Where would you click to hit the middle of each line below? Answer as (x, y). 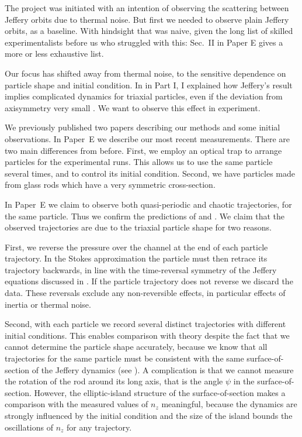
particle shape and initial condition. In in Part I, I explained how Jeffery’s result (149, 85)
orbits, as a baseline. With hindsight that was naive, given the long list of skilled (149, 31)
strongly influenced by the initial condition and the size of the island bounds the (149, 415)
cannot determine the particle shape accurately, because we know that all (136, 347)
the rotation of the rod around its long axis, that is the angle (114, 381)
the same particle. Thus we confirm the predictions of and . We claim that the (145, 216)
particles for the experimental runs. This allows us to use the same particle (139, 162)
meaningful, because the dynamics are (229, 404)
